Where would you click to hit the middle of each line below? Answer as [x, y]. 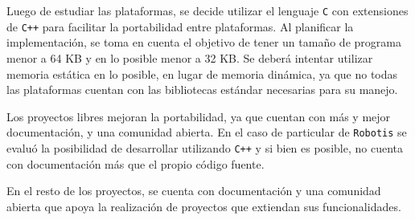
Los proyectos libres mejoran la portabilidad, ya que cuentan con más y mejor [199, 116]
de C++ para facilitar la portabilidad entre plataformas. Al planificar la [180, 26]
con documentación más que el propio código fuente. [136, 163]
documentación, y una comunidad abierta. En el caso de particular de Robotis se [207, 132]
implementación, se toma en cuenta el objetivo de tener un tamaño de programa [204, 42]
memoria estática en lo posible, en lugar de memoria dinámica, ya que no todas [202, 73]
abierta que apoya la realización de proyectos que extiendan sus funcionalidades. [204, 206]
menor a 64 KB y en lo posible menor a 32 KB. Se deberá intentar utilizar [190, 57]
